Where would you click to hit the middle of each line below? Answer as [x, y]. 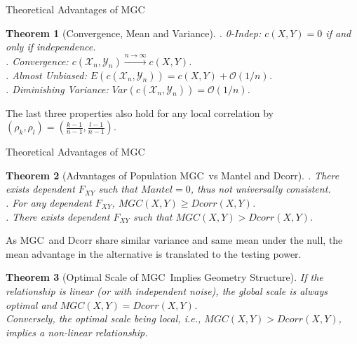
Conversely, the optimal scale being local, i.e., [103, 318]
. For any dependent [49, 202]
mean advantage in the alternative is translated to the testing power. [154, 253]
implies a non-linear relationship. [77, 332]
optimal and [31, 304]
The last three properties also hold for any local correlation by [140, 112]
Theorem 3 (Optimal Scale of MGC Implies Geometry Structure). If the [164, 277]
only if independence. [51, 47]
